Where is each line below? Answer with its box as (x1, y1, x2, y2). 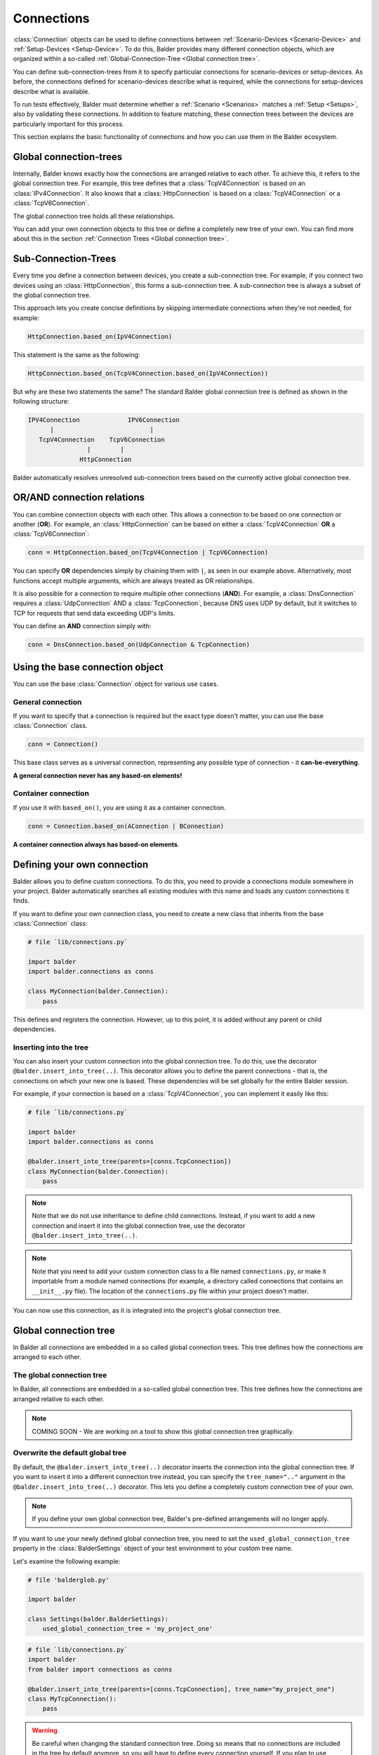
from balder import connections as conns (27, 1665, 173, 1674)
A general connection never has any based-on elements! (13, 771, 182, 779)
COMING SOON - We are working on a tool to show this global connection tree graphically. (32, 1427, 295, 1436)
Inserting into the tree (13, 1042, 89, 1052)
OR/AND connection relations (13, 491, 145, 503)
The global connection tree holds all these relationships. (13, 211, 175, 220)
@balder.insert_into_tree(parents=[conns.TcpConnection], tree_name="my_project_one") (27, 1685, 335, 1693)
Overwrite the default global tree (13, 1448, 127, 1458)
